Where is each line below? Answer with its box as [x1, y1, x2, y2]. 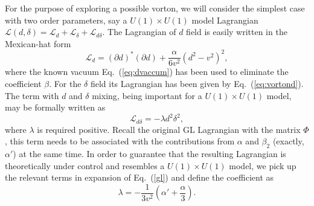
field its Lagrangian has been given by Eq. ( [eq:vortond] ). [90, 77, 304, 90]
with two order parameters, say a [5, 13, 127, 26]
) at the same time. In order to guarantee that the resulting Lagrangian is [13, 147, 286, 160]
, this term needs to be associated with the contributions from [5, 135, 235, 147]
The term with [5, 89, 59, 101]
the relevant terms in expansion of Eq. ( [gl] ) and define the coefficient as [5, 171, 274, 184]
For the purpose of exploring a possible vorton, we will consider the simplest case [5, 2, 305, 14]
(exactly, [272, 135, 304, 147]
